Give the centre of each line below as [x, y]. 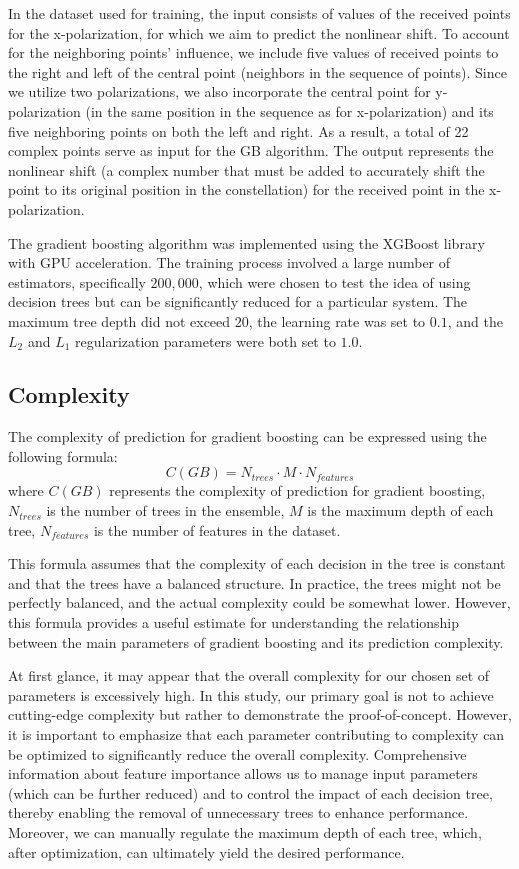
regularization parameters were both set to [205, 340]
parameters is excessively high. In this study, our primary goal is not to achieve [251, 694]
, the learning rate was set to [337, 320]
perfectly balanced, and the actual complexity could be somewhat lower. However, [259, 602]
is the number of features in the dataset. [217, 529]
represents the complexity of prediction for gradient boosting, [297, 490]
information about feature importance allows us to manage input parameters [243, 773]
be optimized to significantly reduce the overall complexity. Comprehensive [237, 753]
